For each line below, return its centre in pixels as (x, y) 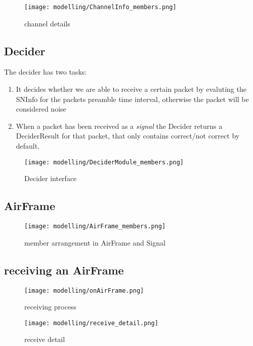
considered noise (41, 109)
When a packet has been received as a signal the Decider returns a (119, 126)
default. (28, 146)
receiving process (50, 307)
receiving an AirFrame (64, 270)
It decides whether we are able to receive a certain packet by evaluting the (131, 89)
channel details (47, 23)
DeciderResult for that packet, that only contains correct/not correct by (128, 136)
